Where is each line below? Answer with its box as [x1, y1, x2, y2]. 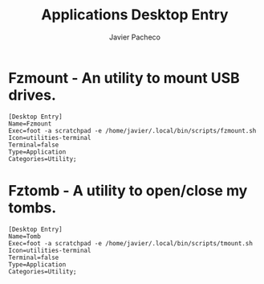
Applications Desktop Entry [41, 6, 229, 24]
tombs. [8, 199, 57, 216]
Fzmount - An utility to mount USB [8, 68, 241, 87]
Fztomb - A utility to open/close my [8, 181, 248, 200]
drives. [8, 86, 56, 104]
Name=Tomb [8, 232, 42, 241]
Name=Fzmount [8, 119, 52, 128]
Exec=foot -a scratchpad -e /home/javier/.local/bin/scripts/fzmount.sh [8, 126, 257, 134]
